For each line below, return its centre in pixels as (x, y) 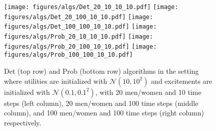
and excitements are (182, 81)
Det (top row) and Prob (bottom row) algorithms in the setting (101, 71)
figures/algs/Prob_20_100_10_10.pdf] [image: (80, 46)
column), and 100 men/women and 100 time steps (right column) (104, 113)
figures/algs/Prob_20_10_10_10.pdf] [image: (79, 36)
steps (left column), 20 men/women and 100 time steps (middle (101, 103)
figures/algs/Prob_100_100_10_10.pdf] (68, 55)
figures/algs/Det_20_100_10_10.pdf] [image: (79, 17)
